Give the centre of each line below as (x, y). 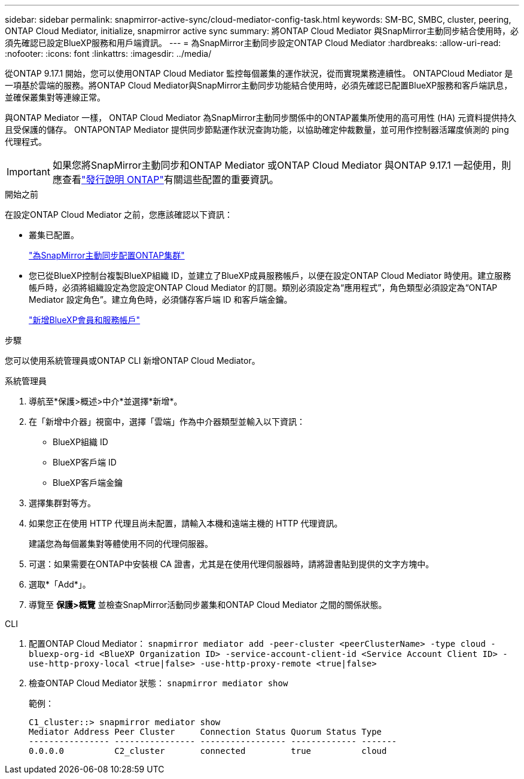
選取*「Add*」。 (60, 584)
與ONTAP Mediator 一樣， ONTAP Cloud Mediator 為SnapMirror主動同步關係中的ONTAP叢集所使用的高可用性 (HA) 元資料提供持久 (261, 118)
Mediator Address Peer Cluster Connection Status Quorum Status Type (205, 732)
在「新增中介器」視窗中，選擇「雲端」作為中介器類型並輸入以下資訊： (167, 422)
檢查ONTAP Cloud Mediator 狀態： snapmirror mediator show (159, 683)
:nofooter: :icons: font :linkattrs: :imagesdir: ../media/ (108, 54)
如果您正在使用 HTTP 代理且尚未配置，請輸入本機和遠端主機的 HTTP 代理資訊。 (186, 523)
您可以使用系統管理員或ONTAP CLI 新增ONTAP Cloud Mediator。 (132, 360)
